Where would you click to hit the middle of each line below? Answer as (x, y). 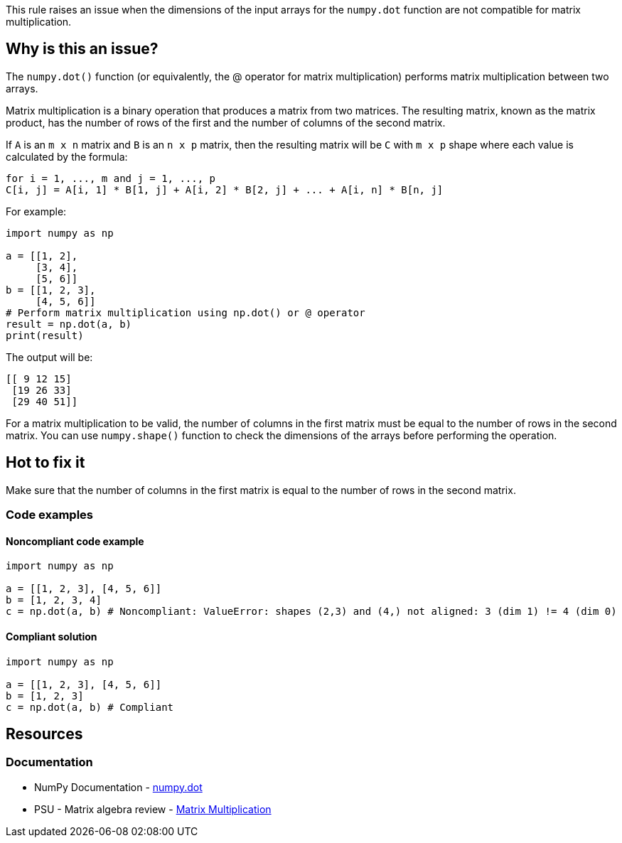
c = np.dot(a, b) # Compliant (90, 707)
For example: (36, 211)
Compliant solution (52, 636)
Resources (44, 734)
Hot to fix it (45, 463)
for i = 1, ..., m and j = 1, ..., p (111, 178)
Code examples (50, 515)
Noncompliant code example (75, 541)
